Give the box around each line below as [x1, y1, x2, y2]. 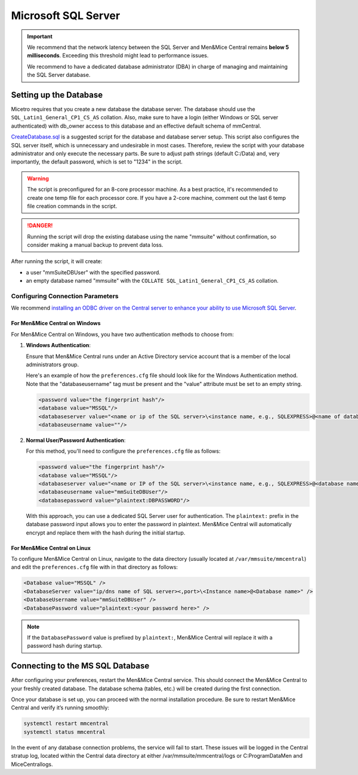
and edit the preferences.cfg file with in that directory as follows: [11, 564, 178, 571]
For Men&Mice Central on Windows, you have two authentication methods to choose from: [11, 331, 234, 338]
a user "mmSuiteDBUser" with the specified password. [26, 268, 161, 276]
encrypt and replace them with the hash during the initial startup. [26, 529, 186, 536]
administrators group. [26, 361, 79, 368]
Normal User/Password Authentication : [26, 436, 126, 444]
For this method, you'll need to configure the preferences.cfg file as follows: [26, 447, 221, 455]
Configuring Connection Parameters [11, 292, 119, 301]
